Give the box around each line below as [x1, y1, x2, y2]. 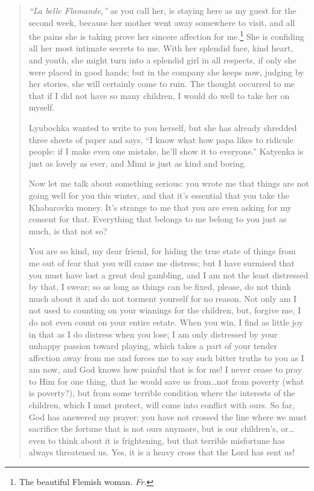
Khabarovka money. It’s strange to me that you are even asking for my [28, 201, 292, 213]
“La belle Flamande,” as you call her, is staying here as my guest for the [28, 4, 296, 16]
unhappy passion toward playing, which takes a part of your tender [28, 339, 277, 352]
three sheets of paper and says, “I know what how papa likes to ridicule [28, 133, 293, 146]
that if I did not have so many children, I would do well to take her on [28, 89, 290, 101]
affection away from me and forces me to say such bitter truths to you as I [28, 351, 304, 364]
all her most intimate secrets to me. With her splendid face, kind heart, [28, 42, 293, 54]
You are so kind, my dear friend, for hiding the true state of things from [28, 245, 296, 257]
